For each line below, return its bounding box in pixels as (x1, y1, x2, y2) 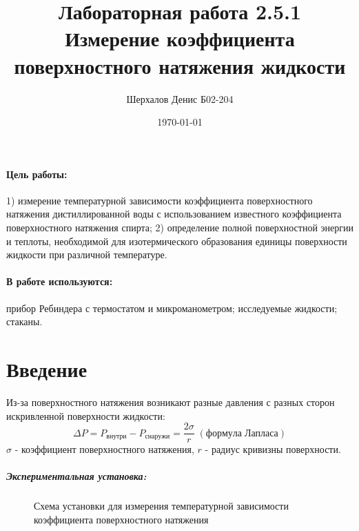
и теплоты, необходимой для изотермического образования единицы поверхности (6, 233, 347, 248)
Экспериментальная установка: (6, 469, 147, 483)
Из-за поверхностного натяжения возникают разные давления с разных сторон (6, 394, 335, 409)
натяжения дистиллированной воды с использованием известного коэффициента (6, 206, 342, 221)
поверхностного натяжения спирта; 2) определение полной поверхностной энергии (6, 220, 353, 235)
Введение (6, 355, 88, 383)
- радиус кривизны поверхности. (205, 442, 341, 456)
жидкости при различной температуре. (6, 247, 167, 262)
